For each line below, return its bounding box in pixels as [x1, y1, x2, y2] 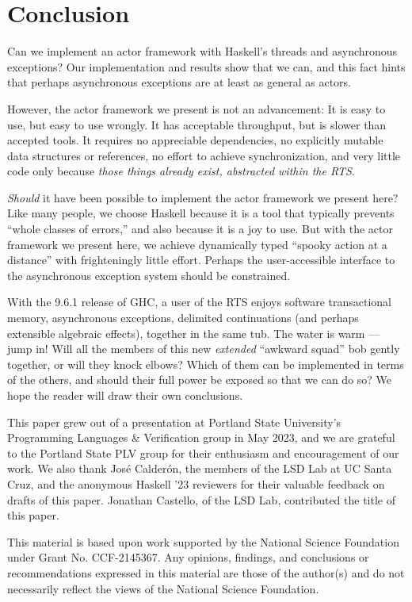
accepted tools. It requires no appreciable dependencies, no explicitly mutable [7, 132, 383, 148]
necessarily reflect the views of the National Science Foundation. [7, 580, 319, 596]
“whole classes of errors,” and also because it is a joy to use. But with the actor [7, 220, 394, 237]
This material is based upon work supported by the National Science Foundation [7, 533, 399, 550]
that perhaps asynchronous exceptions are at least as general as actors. [7, 74, 351, 90]
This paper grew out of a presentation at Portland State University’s [7, 413, 341, 430]
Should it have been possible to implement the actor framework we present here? [7, 189, 399, 205]
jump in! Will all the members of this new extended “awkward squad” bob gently [7, 340, 400, 357]
